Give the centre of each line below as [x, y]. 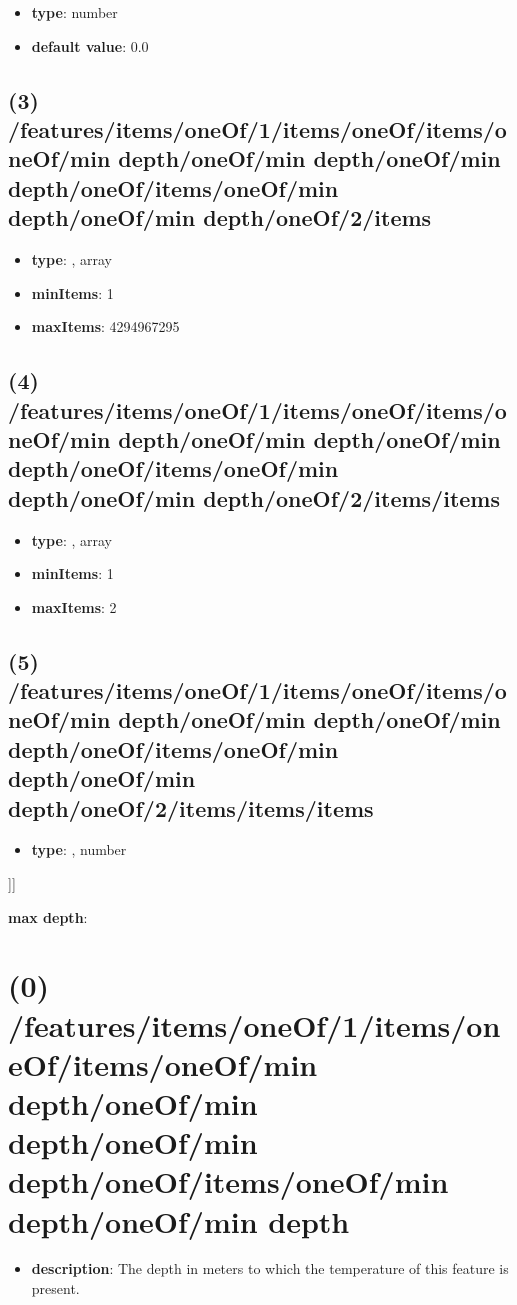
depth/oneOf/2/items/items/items [191, 807]
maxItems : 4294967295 [105, 326]
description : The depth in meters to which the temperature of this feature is [270, 1268]
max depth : [48, 916]
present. [55, 1288]
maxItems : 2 [74, 606]
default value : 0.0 [90, 45]
